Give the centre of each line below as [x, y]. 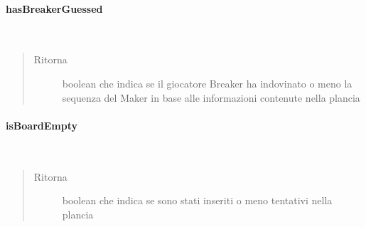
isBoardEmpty [42, 125]
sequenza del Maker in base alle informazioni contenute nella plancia [211, 97]
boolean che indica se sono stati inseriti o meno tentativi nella [197, 200]
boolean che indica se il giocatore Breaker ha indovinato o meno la [207, 83]
